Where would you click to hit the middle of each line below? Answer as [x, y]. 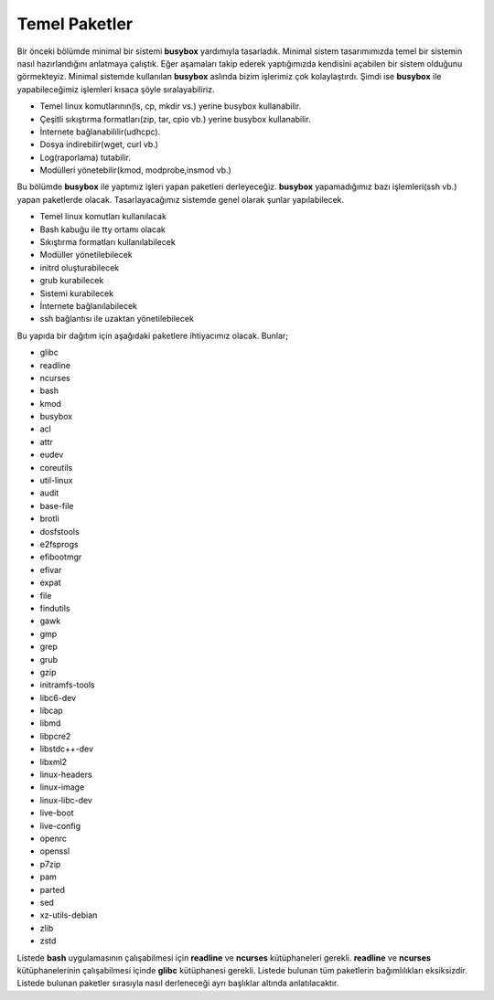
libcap [51, 711]
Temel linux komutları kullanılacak [103, 217]
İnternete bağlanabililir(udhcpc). [100, 132]
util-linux [56, 481]
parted [53, 889]
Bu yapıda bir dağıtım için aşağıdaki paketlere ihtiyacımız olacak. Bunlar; [152, 335]
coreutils [56, 467]
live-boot [57, 813]
